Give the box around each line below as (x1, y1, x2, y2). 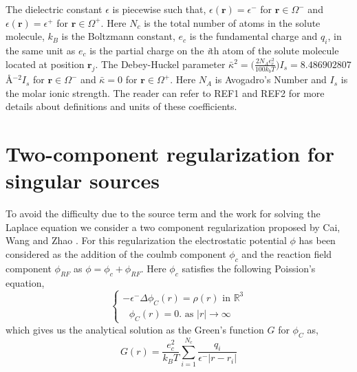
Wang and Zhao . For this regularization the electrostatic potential (6, 233, 287, 248)
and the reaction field (241, 246, 332, 261)
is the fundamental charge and (189, 29, 318, 43)
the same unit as (6, 43, 76, 57)
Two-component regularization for (6, 140, 335, 168)
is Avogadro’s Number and (215, 72, 327, 87)
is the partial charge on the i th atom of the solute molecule (89, 43, 339, 57)
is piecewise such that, (112, 2, 206, 16)
